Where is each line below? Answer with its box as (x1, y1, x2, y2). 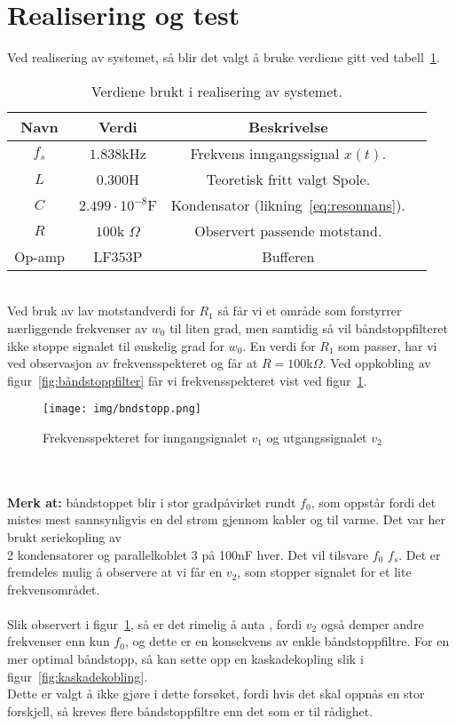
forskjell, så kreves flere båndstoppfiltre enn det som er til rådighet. (7, 701, 373, 720)
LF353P (93, 245, 143, 267)
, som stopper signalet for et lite (237, 562, 412, 581)
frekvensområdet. (7, 579, 100, 598)
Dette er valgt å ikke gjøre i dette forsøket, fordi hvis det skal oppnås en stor (7, 684, 425, 703)
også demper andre (320, 614, 424, 633)
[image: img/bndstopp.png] (43, 403, 201, 416)
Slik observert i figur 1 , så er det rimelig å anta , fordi (7, 614, 303, 633)
